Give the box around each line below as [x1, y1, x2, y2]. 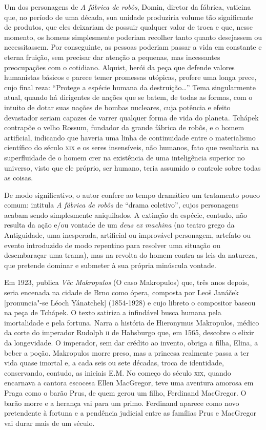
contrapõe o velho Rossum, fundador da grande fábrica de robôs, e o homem [4, 122, 244, 133]
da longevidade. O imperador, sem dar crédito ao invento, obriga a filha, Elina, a [4, 337, 258, 347]
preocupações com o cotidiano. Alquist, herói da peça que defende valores [4, 62, 235, 72]
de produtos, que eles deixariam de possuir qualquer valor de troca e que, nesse [4, 22, 253, 32]
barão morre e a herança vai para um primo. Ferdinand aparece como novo [4, 397, 239, 408]
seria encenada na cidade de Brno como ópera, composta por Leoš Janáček [4, 287, 239, 298]
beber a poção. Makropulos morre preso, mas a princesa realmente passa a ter [4, 347, 249, 358]
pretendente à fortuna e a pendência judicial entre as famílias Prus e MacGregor [4, 407, 256, 418]
